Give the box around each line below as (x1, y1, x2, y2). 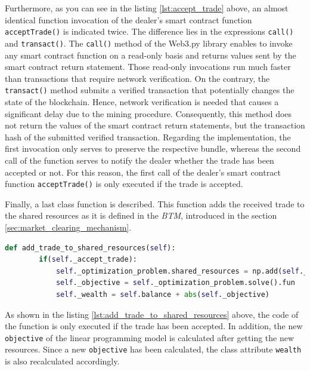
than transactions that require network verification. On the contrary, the (5, 72, 270, 84)
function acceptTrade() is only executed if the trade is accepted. (5, 177, 243, 190)
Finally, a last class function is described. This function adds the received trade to (5, 197, 305, 210)
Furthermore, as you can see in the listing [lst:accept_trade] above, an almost (5, 2, 289, 14)
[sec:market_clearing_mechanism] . (5, 220, 132, 233)
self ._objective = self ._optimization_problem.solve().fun (55, 278, 295, 287)
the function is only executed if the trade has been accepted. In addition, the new (5, 320, 303, 332)
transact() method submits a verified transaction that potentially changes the (5, 84, 294, 96)
